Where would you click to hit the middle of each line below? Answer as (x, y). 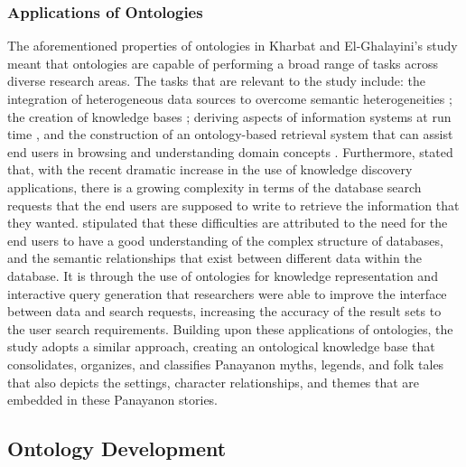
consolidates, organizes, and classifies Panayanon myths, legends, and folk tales (226, 364)
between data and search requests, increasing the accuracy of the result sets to (224, 311)
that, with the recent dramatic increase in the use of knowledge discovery (210, 169)
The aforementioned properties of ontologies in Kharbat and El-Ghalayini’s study (233, 46)
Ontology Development (117, 448)
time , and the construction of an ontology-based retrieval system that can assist (230, 134)
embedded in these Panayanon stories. (113, 400)
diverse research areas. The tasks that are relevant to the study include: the (217, 81)
